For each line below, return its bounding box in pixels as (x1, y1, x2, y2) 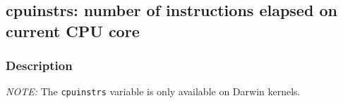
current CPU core (6, 20, 140, 41)
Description (6, 57, 73, 74)
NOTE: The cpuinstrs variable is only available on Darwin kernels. (6, 84, 301, 99)
